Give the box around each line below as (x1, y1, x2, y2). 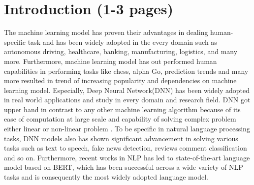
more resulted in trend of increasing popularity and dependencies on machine (4, 75, 237, 86)
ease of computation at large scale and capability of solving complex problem (4, 114, 236, 124)
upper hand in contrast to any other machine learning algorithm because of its (4, 104, 241, 114)
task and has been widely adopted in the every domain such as (28, 36, 217, 47)
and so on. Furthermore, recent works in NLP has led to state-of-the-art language (4, 152, 250, 162)
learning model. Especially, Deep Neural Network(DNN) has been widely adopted (4, 85, 250, 95)
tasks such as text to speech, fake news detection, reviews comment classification (4, 143, 247, 153)
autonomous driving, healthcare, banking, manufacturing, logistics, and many (4, 46, 238, 57)
